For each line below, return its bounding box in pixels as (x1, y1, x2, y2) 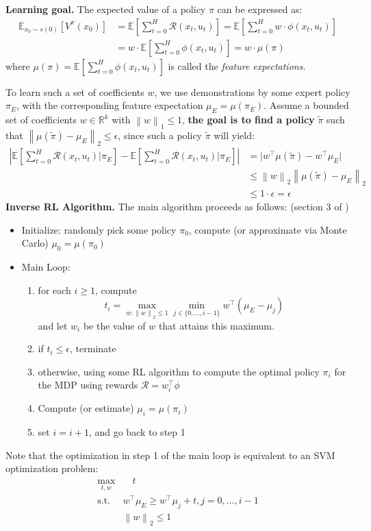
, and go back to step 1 (88, 425, 186, 439)
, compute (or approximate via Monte (188, 222, 347, 236)
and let (38, 318, 68, 332)
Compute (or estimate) (38, 401, 134, 415)
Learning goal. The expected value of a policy (5, 2, 206, 16)
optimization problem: (5, 461, 99, 476)
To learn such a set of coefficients (5, 84, 144, 99)
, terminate (70, 341, 116, 356)
